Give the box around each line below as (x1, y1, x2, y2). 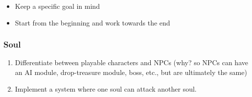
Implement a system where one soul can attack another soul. (15, 83, 197, 94)
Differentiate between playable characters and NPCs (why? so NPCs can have (15, 57, 248, 68)
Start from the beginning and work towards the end (15, 17, 170, 27)
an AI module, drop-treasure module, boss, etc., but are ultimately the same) (15, 67, 247, 77)
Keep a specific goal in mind (15, 1, 100, 11)
